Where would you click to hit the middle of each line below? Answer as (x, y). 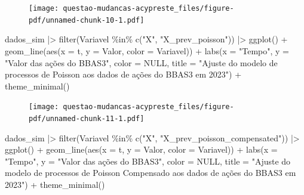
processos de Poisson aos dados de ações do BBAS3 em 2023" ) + (123, 74)
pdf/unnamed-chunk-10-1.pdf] (87, 20)
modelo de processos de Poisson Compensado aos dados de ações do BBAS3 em (151, 173)
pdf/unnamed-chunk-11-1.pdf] (87, 118)
